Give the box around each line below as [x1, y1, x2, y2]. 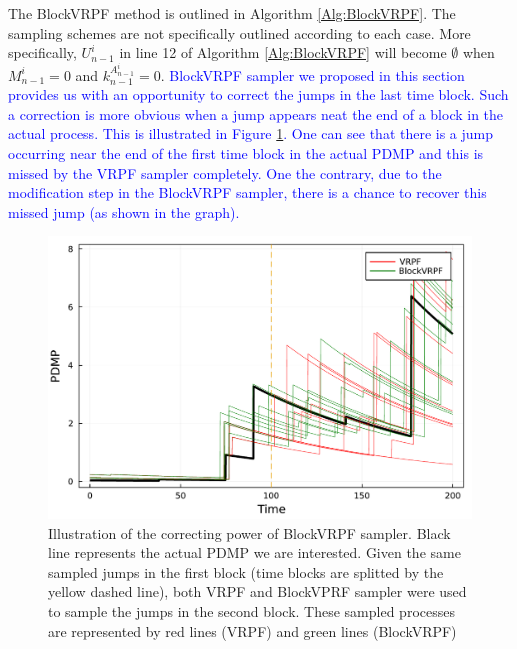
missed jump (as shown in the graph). [8, 201, 240, 222]
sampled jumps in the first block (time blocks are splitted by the [48, 561, 444, 582]
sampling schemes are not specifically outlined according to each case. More [8, 22, 471, 43]
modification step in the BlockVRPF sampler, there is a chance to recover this [8, 182, 487, 203]
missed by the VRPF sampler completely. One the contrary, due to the [8, 162, 442, 183]
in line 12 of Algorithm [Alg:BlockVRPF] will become [119, 42, 447, 63]
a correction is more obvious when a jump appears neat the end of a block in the [8, 103, 504, 124]
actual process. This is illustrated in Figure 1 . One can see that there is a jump [8, 123, 494, 144]
